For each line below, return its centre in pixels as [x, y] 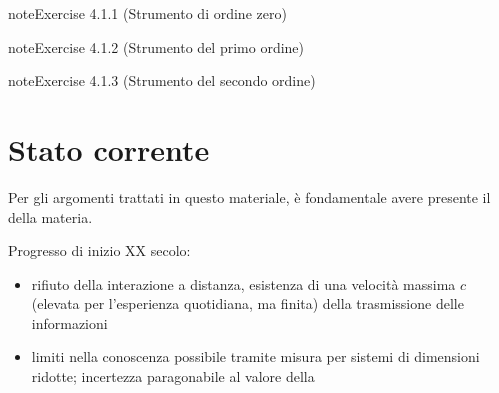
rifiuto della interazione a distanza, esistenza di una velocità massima [243, 283]
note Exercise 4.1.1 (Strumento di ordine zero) [147, 13]
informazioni [69, 322]
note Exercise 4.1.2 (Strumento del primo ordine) [156, 46]
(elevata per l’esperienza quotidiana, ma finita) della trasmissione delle [247, 303]
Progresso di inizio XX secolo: [99, 250]
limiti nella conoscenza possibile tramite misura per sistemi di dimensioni [255, 356]
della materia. [50, 216]
